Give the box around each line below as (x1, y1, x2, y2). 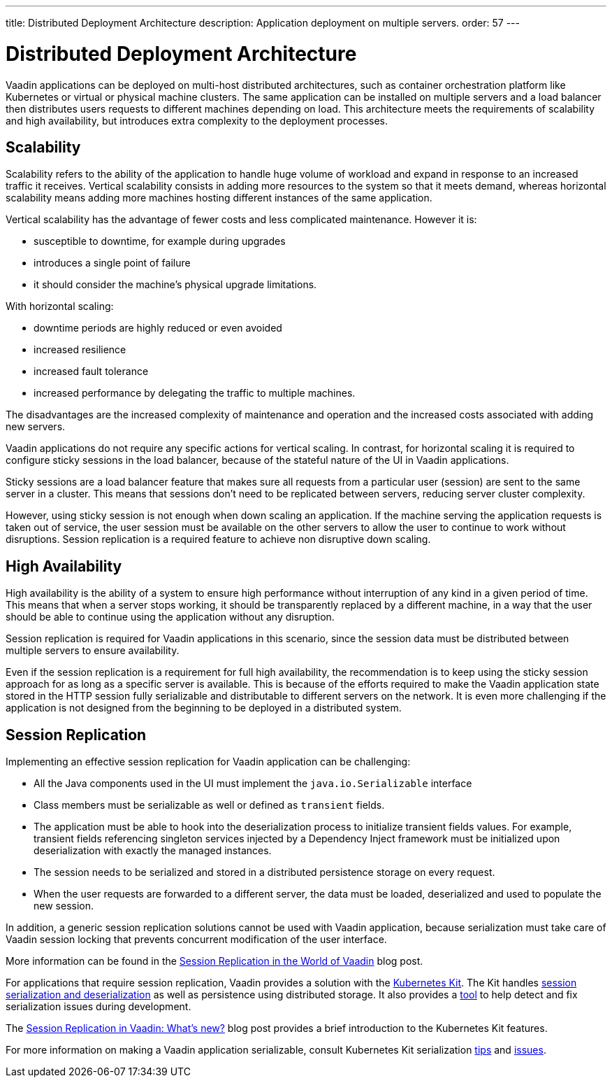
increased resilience (34, 344, 126, 356)
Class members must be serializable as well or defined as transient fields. (34, 799, 385, 812)
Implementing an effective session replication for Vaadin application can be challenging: (6, 756, 411, 768)
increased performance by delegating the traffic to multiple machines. (34, 387, 356, 399)
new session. (34, 900, 94, 912)
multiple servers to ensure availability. (6, 644, 180, 657)
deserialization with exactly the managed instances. (34, 844, 272, 857)
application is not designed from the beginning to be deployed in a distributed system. (6, 702, 402, 714)
